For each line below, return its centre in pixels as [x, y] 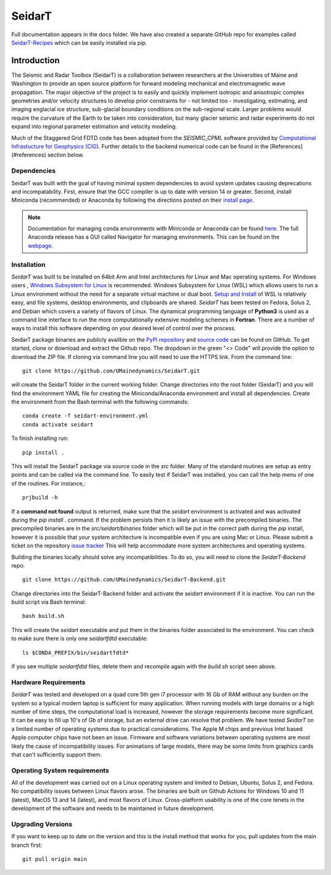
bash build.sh [43, 616]
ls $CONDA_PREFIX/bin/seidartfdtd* [76, 653]
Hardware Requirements [48, 682]
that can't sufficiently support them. [57, 754]
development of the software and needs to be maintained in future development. [113, 808]
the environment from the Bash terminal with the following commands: [100, 402]
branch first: [27, 845]
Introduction [36, 60]
